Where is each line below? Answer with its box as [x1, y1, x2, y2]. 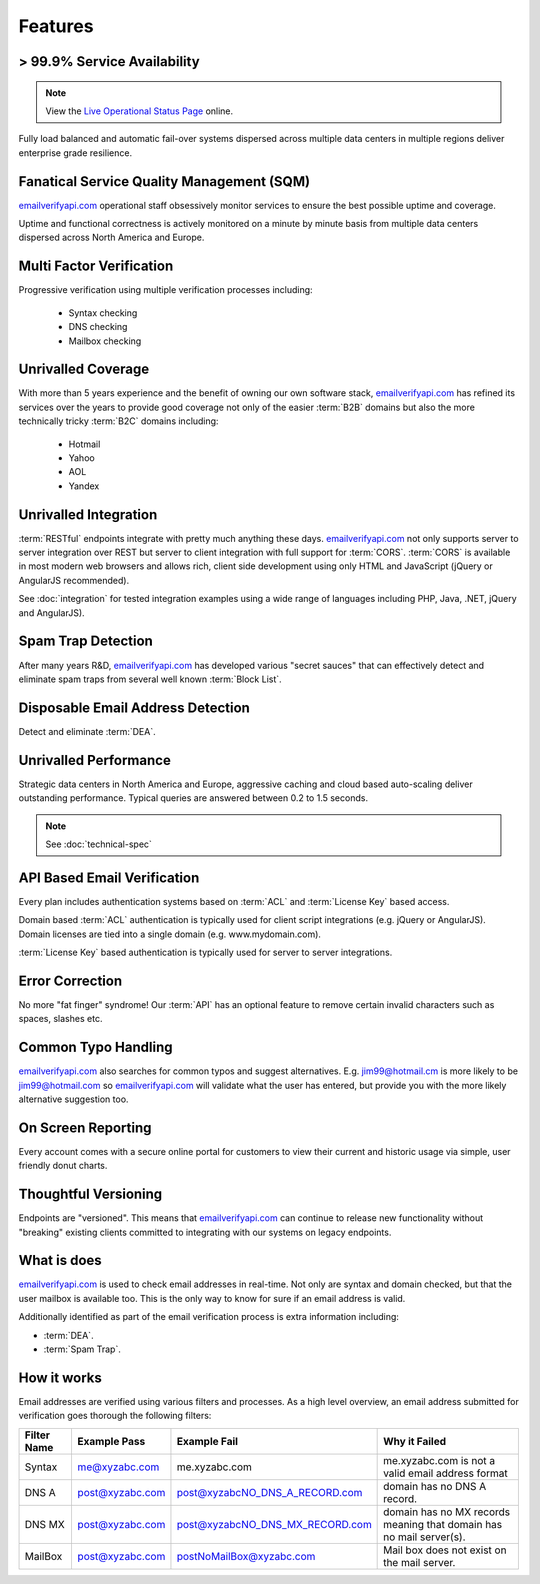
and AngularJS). [18, 606, 85, 619]
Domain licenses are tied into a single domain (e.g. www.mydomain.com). [18, 928, 322, 940]
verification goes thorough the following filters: [18, 1410, 212, 1422]
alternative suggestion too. [18, 1093, 129, 1105]
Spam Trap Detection [18, 633, 154, 650]
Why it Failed [383, 1434, 447, 1448]
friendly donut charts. [18, 1160, 108, 1172]
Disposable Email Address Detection [18, 699, 250, 716]
